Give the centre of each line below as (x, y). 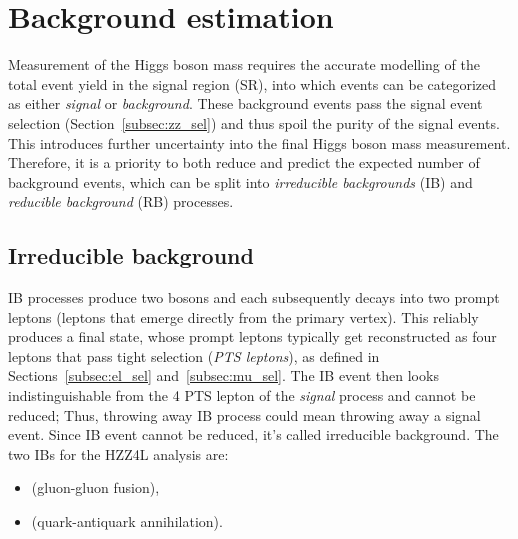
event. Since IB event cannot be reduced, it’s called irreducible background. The (253, 434)
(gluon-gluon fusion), (95, 487)
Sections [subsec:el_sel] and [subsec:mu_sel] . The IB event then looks (223, 375)
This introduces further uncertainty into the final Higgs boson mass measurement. (259, 142)
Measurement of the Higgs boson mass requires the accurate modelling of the (244, 64)
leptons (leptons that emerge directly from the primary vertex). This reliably (243, 316)
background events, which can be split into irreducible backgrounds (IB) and (240, 181)
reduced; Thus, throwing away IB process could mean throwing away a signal (244, 414)
